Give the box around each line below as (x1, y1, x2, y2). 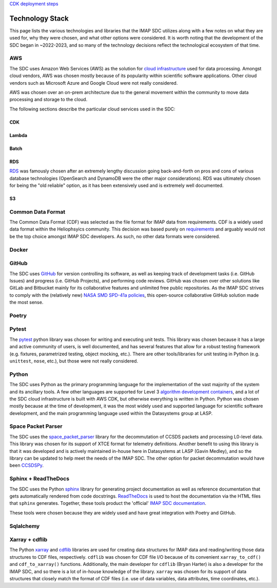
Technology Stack (9, 14, 69, 23)
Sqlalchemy (9, 522, 40, 529)
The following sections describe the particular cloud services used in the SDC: (9, 106, 175, 112)
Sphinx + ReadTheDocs (9, 475, 69, 482)
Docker (9, 246, 28, 253)
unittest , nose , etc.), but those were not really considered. (9, 358, 138, 364)
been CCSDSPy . (9, 462, 44, 468)
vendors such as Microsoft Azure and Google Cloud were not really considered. (9, 80, 178, 86)
